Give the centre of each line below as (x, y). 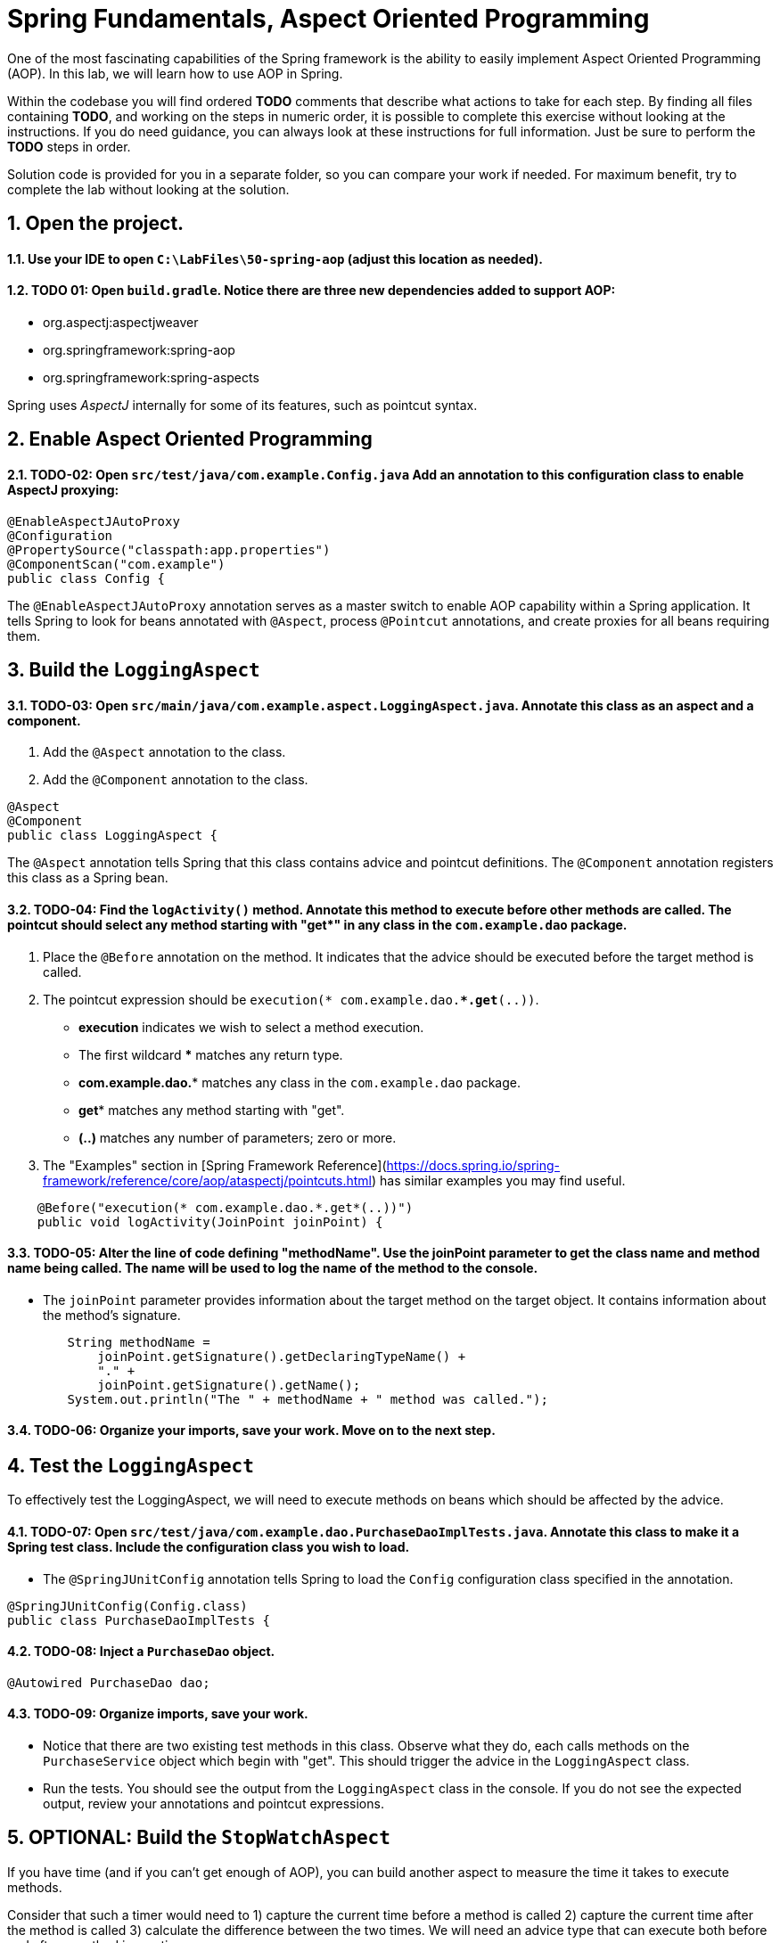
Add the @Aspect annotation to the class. (164, 752)
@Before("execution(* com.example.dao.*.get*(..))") (225, 1207)
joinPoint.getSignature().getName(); (229, 1385)
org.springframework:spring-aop (139, 350)
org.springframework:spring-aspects (151, 377)
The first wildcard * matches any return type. (211, 1054)
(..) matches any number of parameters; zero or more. (238, 1137)
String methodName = (139, 1342)
